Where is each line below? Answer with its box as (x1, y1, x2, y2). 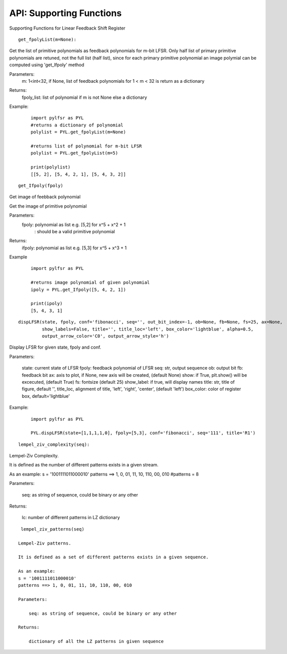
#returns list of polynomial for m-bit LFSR (31, 143, 142, 149)
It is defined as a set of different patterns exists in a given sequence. (18, 554, 209, 560)
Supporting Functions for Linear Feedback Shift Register (9, 25, 125, 31)
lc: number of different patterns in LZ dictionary (22, 515, 120, 521)
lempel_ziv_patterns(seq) (21, 526, 85, 532)
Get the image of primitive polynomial (9, 203, 87, 209)
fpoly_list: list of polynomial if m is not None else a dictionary (22, 94, 148, 100)
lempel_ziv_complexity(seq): (18, 441, 90, 447)
